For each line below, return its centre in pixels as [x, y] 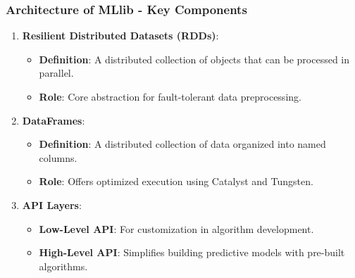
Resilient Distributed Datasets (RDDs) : [120, 36]
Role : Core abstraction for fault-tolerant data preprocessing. [170, 96]
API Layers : [52, 204]
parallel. [56, 73]
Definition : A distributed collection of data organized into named [182, 144]
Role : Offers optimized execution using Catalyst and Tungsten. [176, 181]
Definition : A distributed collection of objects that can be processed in [194, 59]
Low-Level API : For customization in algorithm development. [176, 228]
